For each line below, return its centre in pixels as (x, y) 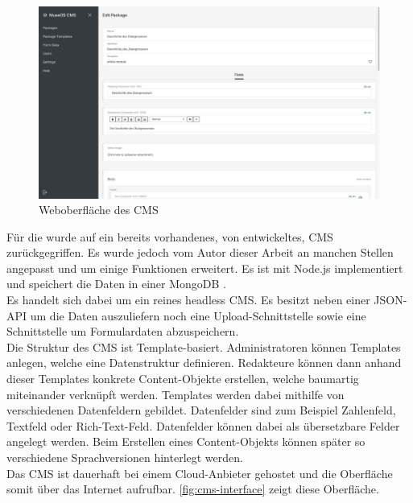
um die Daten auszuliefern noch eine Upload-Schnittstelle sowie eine (198, 315)
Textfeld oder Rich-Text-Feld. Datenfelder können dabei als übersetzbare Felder (203, 425)
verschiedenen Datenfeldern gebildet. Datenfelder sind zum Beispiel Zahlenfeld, (201, 410)
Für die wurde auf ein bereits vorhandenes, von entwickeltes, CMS (170, 236)
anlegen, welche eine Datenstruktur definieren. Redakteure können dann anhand (204, 363)
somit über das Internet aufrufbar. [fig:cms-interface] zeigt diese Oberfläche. (193, 489)
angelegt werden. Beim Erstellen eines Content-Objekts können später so (186, 441)
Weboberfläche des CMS (99, 210)
